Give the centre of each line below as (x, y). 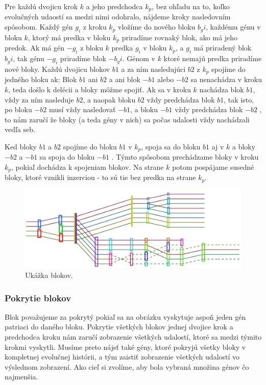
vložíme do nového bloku (157, 27)
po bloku (18, 109)
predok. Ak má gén (35, 48)
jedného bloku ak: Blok (41, 79)
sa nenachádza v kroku (226, 79)
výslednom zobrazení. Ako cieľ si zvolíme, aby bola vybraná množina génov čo (127, 366)
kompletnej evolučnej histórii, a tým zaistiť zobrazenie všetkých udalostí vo (122, 357)
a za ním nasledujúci (153, 69)
